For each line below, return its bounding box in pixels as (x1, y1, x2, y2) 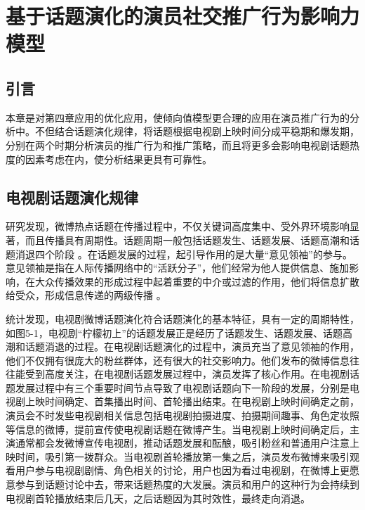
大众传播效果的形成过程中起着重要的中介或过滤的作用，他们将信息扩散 (34, 274, 359, 288)
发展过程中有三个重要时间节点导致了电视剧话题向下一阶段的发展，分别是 (15, 380, 350, 395)
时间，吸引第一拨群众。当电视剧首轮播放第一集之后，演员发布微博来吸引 (15, 449, 350, 464)
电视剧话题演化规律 (6, 186, 138, 208)
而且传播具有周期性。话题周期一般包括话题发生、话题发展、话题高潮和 (25, 232, 350, 247)
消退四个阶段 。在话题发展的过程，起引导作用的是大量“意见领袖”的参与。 (15, 246, 352, 261)
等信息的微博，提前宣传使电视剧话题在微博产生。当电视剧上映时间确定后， (6, 421, 350, 436)
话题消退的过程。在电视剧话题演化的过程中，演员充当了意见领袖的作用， (25, 339, 359, 354)
